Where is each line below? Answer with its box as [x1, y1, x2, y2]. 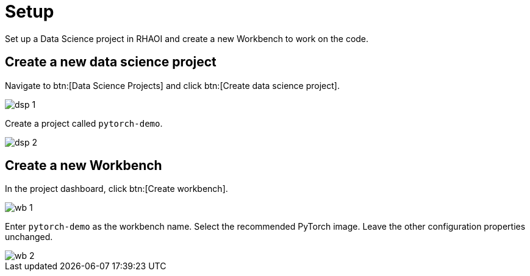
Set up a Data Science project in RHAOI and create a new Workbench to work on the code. [5, 33, 369, 44]
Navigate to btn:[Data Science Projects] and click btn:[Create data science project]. [5, 80, 340, 91]
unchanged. [5, 232, 53, 242]
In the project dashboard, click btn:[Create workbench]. [5, 183, 228, 194]
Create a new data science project [5, 54, 217, 70]
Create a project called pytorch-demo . [5, 118, 163, 129]
